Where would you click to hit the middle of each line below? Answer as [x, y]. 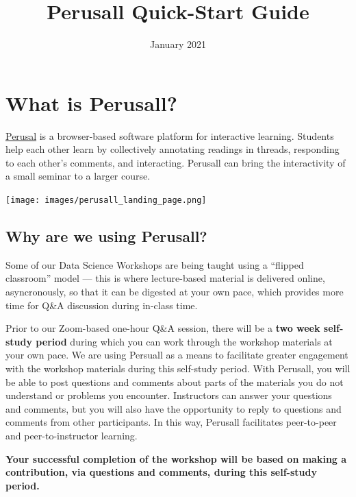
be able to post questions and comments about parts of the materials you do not [175, 381]
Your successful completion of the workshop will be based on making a [176, 458]
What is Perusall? [91, 102]
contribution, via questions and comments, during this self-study [161, 472]
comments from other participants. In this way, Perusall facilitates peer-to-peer [171, 422]
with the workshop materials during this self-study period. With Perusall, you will [178, 368]
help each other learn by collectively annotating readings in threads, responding [173, 149]
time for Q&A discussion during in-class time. [102, 305]
